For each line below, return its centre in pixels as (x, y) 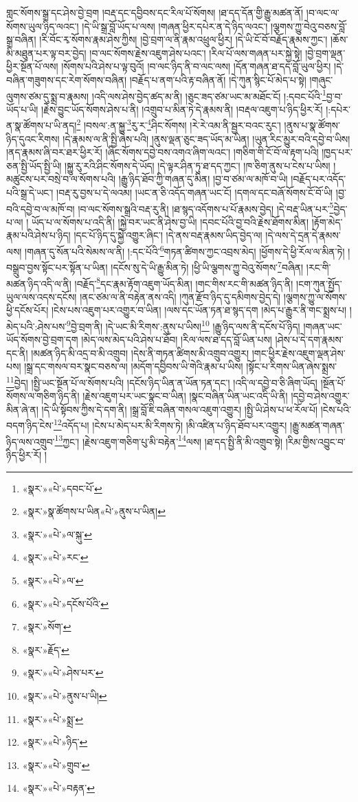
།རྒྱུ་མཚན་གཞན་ (317, 425)
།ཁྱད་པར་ (337, 152)
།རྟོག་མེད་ (327, 221)
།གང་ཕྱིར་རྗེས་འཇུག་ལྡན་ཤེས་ (299, 353)
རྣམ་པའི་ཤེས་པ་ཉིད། (38, 235)
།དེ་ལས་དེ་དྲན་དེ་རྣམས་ (303, 235)
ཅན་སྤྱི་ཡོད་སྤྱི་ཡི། (34, 165)
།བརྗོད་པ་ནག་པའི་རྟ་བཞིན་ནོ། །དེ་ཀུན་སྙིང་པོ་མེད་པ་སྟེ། (218, 79)
